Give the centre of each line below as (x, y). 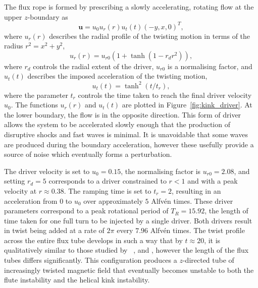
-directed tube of (208, 260)
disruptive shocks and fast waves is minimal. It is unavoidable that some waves (126, 134)
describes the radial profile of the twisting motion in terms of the (150, 36)
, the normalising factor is (161, 171)
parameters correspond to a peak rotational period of (86, 211)
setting (15, 181)
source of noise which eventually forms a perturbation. (88, 154)
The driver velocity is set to (47, 171)
